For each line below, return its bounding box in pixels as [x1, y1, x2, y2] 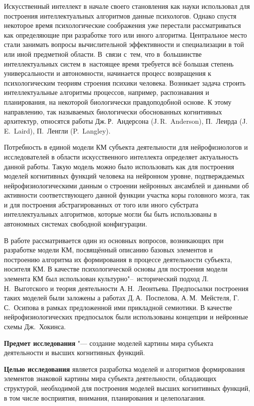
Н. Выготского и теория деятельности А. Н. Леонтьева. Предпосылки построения [4, 283, 249, 293]
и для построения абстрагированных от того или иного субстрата [4, 199, 199, 209]
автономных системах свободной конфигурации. [4, 219, 147, 229]
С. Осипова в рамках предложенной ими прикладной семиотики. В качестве [4, 302, 232, 312]
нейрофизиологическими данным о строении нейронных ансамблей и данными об [4, 180, 249, 190]
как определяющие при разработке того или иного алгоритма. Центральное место [4, 29, 247, 40]
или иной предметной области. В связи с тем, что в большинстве [4, 48, 202, 59]
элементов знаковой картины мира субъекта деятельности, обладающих [4, 373, 217, 383]
